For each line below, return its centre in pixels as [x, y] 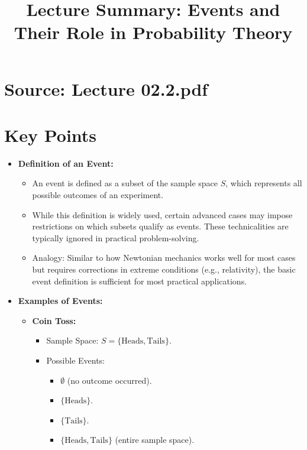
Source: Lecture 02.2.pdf [106, 88]
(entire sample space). [155, 440]
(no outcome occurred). [109, 380]
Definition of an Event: [66, 163]
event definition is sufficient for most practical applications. [140, 281]
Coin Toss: [54, 320]
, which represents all [264, 183]
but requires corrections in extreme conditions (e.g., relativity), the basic [164, 269]
